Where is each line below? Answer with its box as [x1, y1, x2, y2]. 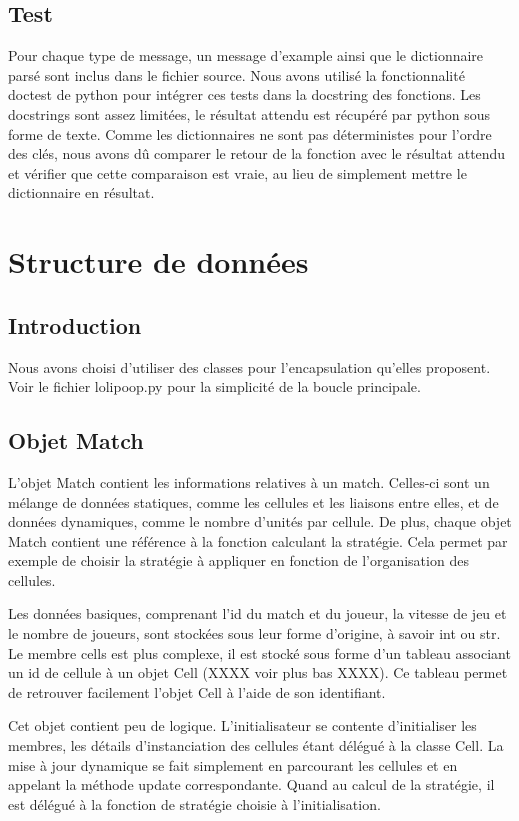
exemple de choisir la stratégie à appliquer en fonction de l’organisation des [8, 550, 469, 571]
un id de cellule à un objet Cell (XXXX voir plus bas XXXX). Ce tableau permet [8, 662, 508, 683]
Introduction [8, 309, 142, 340]
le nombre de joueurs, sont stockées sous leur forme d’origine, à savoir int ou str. [8, 623, 501, 644]
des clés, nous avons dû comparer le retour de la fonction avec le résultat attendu [8, 143, 506, 164]
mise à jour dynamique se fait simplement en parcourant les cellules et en [8, 754, 458, 775]
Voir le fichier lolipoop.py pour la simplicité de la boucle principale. [8, 376, 421, 397]
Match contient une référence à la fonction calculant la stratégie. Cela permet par [8, 530, 508, 551]
